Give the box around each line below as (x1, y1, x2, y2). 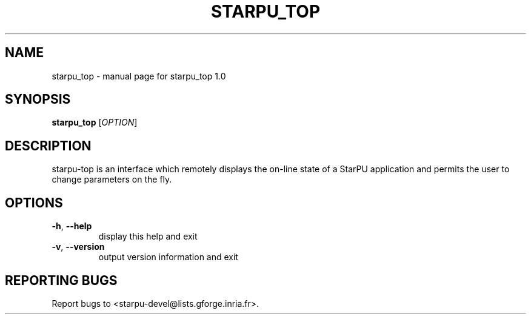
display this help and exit (98, 231, 198, 242)
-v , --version (52, 241, 105, 252)
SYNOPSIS (5, 92, 71, 107)
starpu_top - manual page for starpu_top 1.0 (52, 70, 226, 81)
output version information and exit (98, 252, 238, 263)
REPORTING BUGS (5, 272, 118, 288)
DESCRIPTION (5, 138, 92, 153)
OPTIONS (5, 195, 63, 210)
